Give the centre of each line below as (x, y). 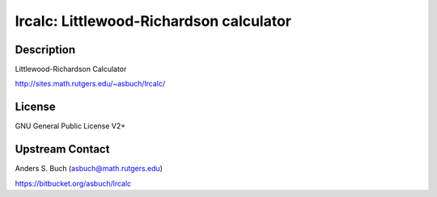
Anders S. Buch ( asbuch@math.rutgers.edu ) (89, 169)
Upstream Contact (62, 149)
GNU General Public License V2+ (70, 126)
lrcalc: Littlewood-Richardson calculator (153, 21)
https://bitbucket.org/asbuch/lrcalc (73, 183)
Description (45, 50)
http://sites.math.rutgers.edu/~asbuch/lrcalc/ (90, 84)
